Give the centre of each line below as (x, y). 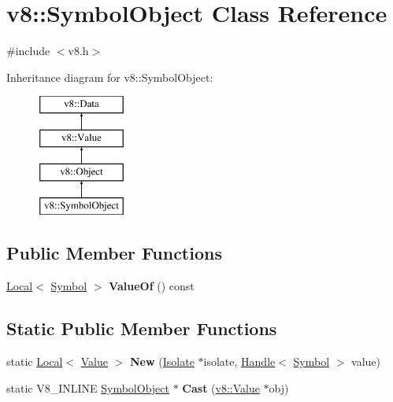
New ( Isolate (162, 361)
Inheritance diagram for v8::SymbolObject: (110, 77)
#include (28, 51)
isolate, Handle (239, 361)
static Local (35, 361)
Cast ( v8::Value (221, 387)
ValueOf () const (152, 286)
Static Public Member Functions (142, 328)
